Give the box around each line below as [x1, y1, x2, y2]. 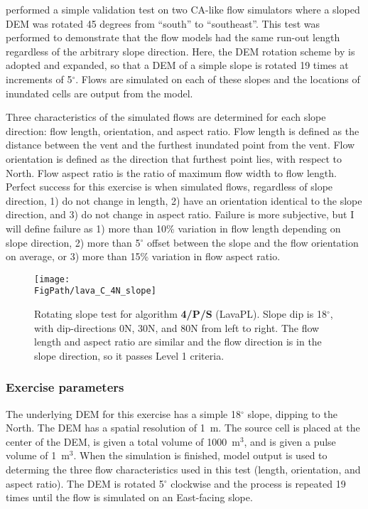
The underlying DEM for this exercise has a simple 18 [6, 406, 241, 421]
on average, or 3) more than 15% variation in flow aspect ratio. [6, 249, 281, 264]
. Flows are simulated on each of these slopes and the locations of [75, 71, 360, 86]
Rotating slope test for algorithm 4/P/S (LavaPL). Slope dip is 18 [34, 306, 327, 321]
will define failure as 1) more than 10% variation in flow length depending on [6, 220, 341, 235]
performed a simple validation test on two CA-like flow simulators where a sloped [6, 2, 360, 16]
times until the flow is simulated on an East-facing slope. [6, 490, 253, 505]
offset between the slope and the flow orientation [147, 235, 359, 250]
